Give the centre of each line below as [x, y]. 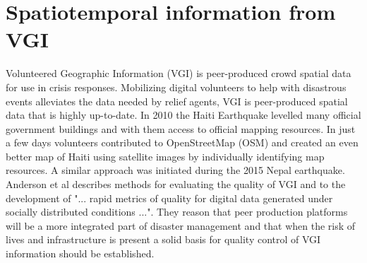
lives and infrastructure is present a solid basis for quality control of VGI [163, 239]
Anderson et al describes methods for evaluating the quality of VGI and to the [176, 184]
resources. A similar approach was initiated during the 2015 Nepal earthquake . [175, 170]
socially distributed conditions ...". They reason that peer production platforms [177, 212]
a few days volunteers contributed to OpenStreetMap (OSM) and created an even [182, 142]
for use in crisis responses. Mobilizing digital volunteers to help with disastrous [176, 87]
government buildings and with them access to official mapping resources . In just [181, 128]
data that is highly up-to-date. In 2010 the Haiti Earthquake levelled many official [183, 115]
